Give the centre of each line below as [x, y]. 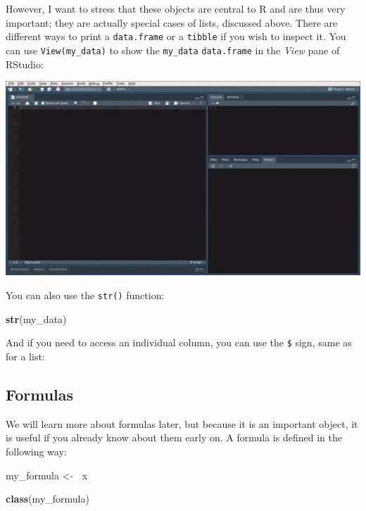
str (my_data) [36, 318]
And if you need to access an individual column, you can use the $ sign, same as [179, 342]
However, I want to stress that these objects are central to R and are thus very [176, 8]
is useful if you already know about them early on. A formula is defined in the [174, 437]
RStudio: [25, 64]
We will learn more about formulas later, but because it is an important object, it [182, 423]
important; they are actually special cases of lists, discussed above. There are [172, 22]
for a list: [25, 356]
